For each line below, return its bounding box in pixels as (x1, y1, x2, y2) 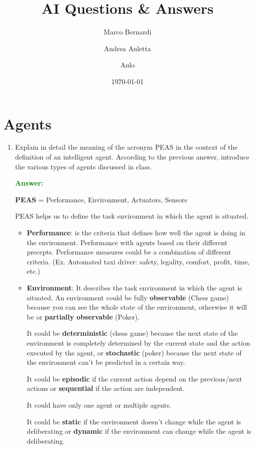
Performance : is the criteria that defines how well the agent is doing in (27, 227, 246, 237)
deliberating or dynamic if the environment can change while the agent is (27, 426, 252, 436)
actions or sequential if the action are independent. (27, 383, 185, 393)
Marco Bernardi (103, 27, 152, 37)
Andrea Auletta (104, 43, 151, 53)
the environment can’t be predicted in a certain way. (27, 357, 185, 367)
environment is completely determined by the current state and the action (27, 337, 250, 348)
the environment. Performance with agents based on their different (27, 237, 227, 247)
